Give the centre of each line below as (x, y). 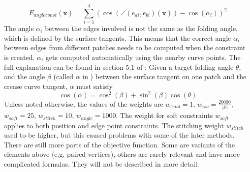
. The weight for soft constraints (164, 115)
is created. (19, 57)
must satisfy (94, 86)
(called (63, 76)
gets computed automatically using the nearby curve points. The (143, 57)
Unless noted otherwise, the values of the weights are (84, 103)
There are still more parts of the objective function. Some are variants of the (120, 144)
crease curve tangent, (36, 86)
